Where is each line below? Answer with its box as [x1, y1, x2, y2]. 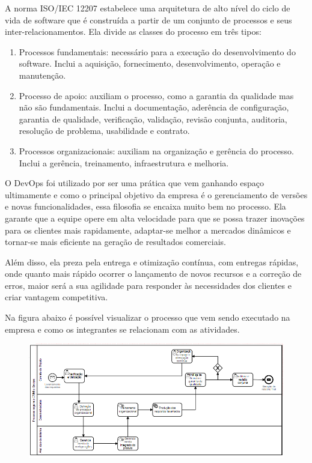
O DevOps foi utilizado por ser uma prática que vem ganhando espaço [5, 177, 265, 189]
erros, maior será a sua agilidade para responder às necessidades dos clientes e [5, 279, 292, 291]
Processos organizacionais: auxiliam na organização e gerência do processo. [19, 144, 294, 157]
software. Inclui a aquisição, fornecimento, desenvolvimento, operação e [19, 57, 281, 70]
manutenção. [19, 68, 66, 81]
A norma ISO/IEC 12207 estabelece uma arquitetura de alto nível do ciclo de [5, 2, 290, 14]
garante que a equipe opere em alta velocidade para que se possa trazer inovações [5, 211, 305, 224]
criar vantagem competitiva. [5, 291, 108, 303]
